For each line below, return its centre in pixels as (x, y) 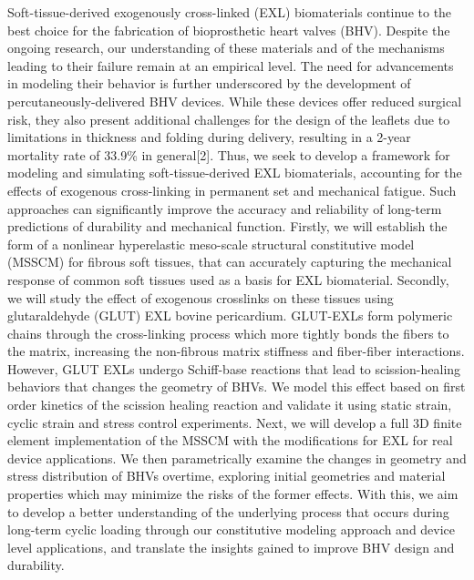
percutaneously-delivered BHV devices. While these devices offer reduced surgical (235, 101)
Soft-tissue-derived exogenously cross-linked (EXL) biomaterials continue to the (230, 12)
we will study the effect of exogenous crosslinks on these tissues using (201, 297)
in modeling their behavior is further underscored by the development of (209, 83)
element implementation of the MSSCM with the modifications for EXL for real (230, 440)
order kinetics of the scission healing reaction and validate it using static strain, (230, 405)
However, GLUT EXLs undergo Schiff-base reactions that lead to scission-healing (234, 368)
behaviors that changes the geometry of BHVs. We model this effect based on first (237, 387)
